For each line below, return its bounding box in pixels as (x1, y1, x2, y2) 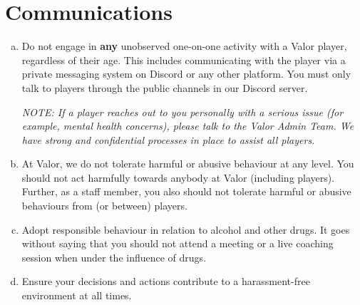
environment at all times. (21, 288, 132, 303)
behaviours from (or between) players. (21, 198, 187, 213)
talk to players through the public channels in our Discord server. (21, 80, 308, 95)
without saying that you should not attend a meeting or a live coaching (21, 236, 334, 251)
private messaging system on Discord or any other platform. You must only (21, 66, 351, 81)
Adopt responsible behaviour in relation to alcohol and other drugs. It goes (21, 222, 350, 237)
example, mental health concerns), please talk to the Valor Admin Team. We (21, 118, 354, 133)
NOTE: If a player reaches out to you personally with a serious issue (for (21, 104, 344, 119)
